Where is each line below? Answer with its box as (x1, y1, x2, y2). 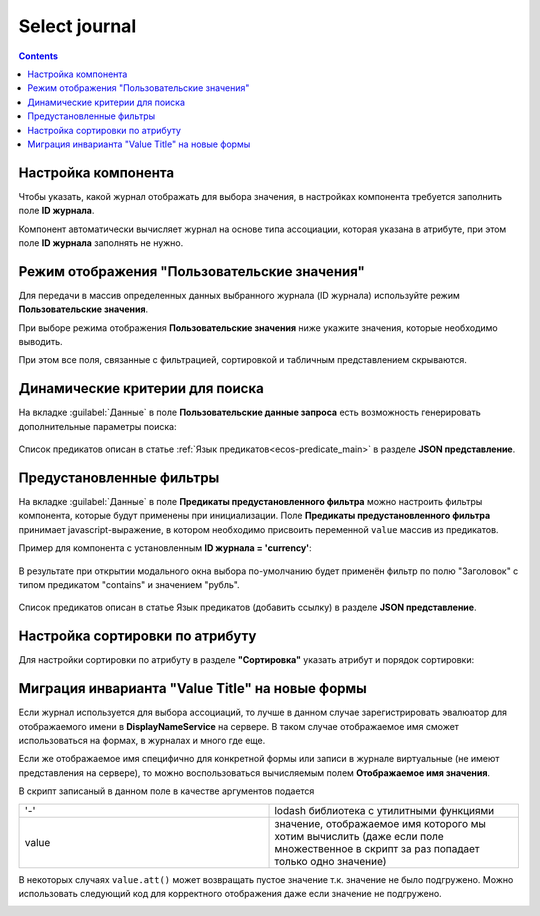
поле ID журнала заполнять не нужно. (18, 236, 184, 249)
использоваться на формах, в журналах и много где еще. (18, 734, 266, 746)
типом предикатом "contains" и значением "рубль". (18, 578, 240, 590)
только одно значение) (274, 854, 387, 868)
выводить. (18, 336, 63, 348)
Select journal (18, 15, 137, 37)
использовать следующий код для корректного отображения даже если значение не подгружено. (18, 887, 442, 899)
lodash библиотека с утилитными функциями (274, 803, 495, 817)
